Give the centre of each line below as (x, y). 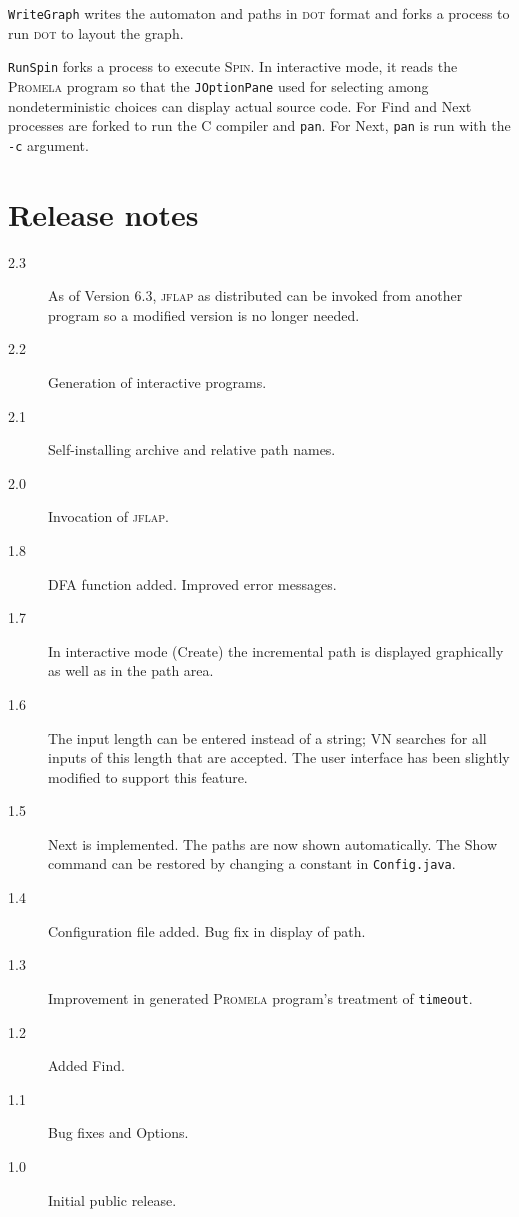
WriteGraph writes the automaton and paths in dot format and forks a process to (259, 13)
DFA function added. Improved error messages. (192, 583)
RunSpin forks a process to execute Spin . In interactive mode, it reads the (233, 66)
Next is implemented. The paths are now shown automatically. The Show (273, 843)
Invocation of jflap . (108, 516)
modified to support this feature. (148, 776)
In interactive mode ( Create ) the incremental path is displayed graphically (276, 650)
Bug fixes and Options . (118, 1132)
